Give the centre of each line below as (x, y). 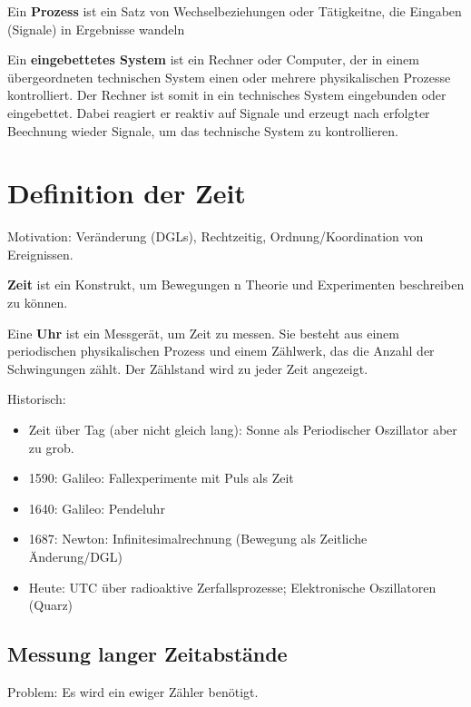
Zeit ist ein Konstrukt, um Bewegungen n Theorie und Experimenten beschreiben (236, 285)
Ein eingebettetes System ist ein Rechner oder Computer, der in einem (213, 59)
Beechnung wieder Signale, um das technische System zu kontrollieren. (203, 130)
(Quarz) (51, 605)
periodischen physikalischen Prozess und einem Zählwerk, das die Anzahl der (221, 351)
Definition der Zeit (127, 193)
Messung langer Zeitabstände (147, 654)
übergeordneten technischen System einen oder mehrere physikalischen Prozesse (229, 77)
